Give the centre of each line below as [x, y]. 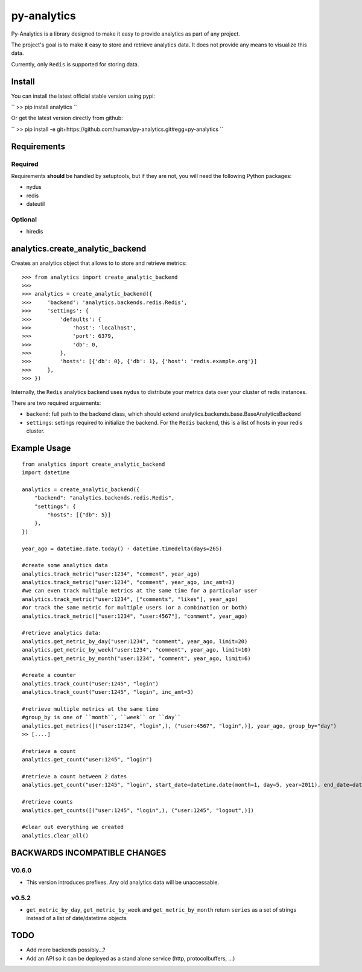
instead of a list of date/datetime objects [76, 918]
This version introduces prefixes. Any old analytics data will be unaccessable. [123, 882]
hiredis [35, 232]
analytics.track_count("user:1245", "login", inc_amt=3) [108, 692]
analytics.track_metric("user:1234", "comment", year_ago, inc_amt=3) [129, 583]
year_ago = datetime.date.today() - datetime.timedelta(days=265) [122, 548]
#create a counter [49, 675]
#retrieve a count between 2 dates [75, 777]
